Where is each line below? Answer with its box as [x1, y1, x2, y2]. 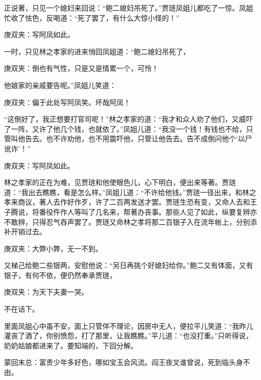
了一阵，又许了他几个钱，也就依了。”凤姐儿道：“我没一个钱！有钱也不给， [4, 123, 246, 134]
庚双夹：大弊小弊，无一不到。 [4, 243, 102, 253]
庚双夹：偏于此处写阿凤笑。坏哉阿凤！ [4, 97, 130, 107]
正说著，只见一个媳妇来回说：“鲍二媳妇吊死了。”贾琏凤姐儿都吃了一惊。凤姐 [4, 3, 253, 13]
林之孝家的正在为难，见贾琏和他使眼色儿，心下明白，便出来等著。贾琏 [4, 177, 236, 187]
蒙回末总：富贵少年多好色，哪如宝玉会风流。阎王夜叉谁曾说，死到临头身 [4, 357, 243, 367]
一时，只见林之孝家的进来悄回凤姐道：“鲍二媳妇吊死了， [4, 46, 190, 56]
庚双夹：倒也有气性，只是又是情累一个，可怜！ [4, 63, 159, 73]
